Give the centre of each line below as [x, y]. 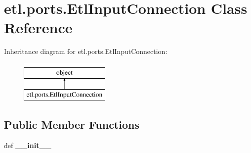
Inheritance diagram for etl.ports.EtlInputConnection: [86, 51]
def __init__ [28, 145]
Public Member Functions [72, 125]
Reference [38, 27]
